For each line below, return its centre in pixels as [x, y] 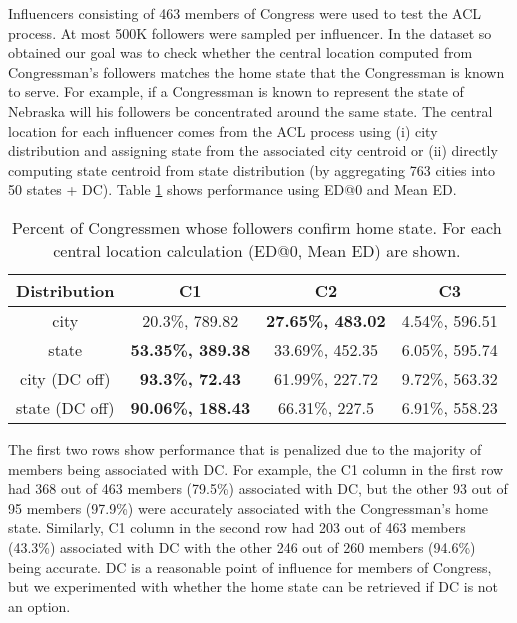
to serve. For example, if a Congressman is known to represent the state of [236, 91]
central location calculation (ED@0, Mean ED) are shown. [257, 250]
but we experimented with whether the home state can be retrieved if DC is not [253, 586]
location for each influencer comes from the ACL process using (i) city [223, 130]
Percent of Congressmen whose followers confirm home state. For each [257, 227]
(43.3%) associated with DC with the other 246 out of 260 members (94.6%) [242, 546]
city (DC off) [65, 378]
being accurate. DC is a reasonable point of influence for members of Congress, [250, 566]
